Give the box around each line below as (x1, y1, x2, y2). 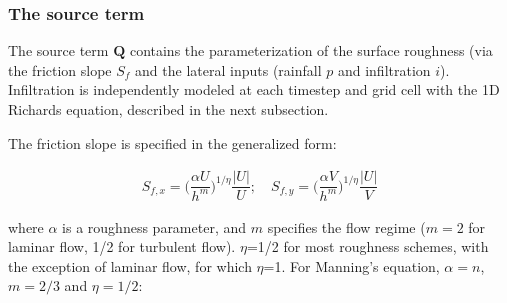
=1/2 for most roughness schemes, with (246, 236, 489, 257)
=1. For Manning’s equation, (263, 255, 440, 276)
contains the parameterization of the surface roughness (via (129, 40, 493, 61)
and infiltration (337, 59, 431, 80)
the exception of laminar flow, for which (8, 255, 252, 276)
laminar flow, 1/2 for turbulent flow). (8, 236, 236, 257)
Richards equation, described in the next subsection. (8, 99, 329, 119)
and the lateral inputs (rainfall (135, 59, 322, 80)
